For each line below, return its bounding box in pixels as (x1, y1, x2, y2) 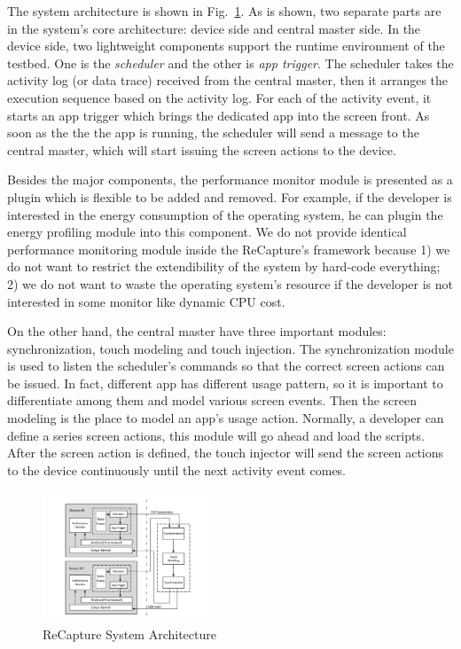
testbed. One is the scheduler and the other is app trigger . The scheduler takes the (7, 53, 454, 72)
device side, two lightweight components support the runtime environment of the (7, 36, 445, 55)
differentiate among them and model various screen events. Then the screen (7, 391, 418, 410)
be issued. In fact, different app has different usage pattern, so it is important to (7, 373, 443, 392)
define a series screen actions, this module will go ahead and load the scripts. (7, 426, 425, 444)
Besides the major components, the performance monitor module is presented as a (7, 170, 453, 189)
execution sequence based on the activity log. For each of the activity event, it (7, 88, 432, 106)
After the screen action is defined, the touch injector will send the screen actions (7, 443, 444, 462)
